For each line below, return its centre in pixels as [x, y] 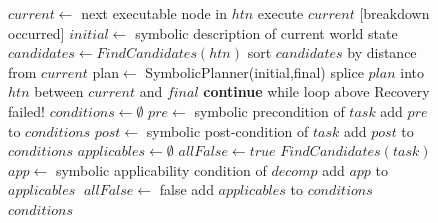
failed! [26, 110]
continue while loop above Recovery [316, 91]
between [59, 91]
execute [280, 13]
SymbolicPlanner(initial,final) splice [254, 71]
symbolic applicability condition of [161, 169]
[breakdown [394, 13]
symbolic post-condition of [227, 130]
